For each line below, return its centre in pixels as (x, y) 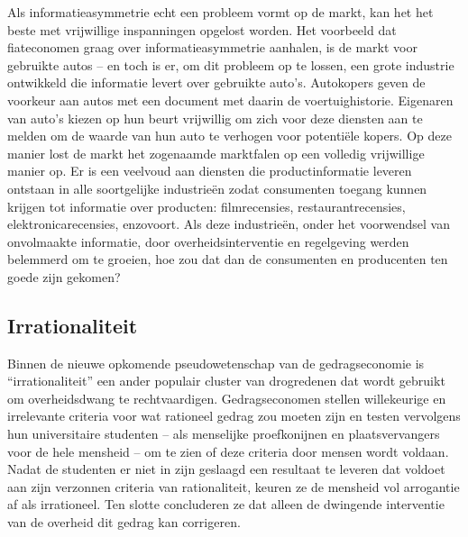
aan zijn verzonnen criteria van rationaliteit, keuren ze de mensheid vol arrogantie (234, 486)
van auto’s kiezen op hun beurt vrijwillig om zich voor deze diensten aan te (215, 118)
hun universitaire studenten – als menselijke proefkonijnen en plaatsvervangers (224, 434)
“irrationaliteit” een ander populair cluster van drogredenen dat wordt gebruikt (226, 381)
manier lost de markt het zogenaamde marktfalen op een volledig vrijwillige (216, 153)
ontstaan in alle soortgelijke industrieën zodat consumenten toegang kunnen (217, 188)
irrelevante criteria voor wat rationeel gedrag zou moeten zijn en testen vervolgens (234, 416)
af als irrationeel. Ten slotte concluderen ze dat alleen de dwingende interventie (226, 504)
